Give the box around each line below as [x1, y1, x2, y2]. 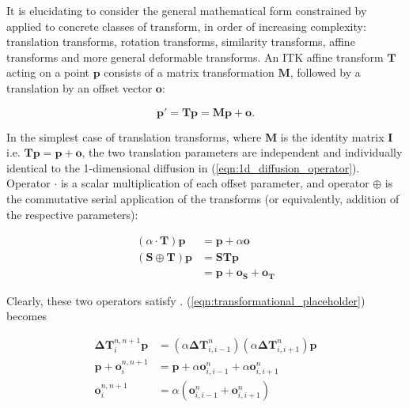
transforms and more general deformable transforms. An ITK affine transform [6, 48, 384, 65]
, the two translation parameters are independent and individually [81, 144, 403, 161]
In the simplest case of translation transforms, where [6, 128, 262, 145]
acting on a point [6, 64, 90, 81]
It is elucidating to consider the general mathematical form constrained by [6, 2, 367, 18]
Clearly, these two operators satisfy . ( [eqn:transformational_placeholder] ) [6, 292, 365, 308]
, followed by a [290, 64, 361, 81]
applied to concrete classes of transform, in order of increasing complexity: [6, 17, 366, 34]
